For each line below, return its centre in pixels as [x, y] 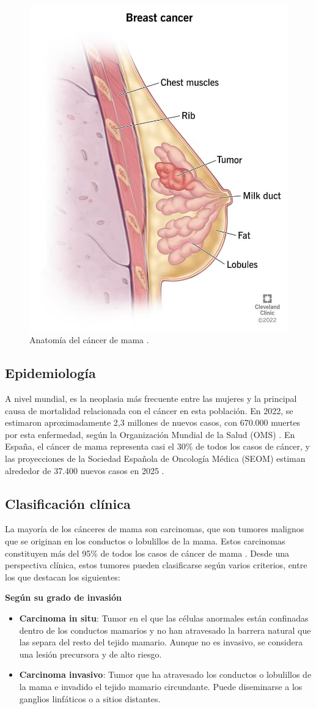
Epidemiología [50, 373]
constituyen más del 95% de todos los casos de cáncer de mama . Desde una [147, 553]
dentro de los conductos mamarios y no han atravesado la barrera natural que [165, 630]
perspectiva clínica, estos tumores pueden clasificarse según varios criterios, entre [156, 565]
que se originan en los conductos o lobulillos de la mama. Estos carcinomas [145, 541]
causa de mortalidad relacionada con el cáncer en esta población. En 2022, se [149, 410]
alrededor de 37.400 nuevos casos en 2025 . [85, 470]
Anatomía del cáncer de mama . [89, 340]
